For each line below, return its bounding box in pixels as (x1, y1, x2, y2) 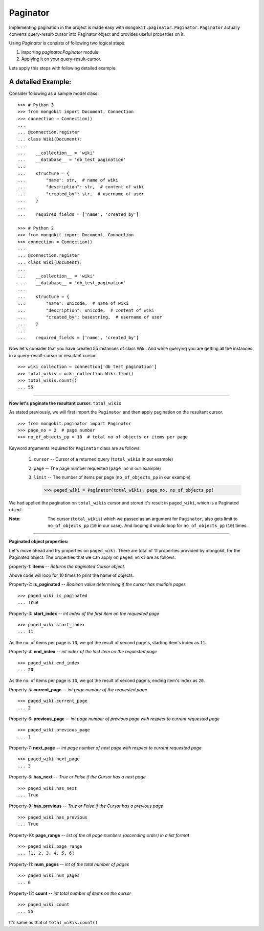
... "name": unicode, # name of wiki (18, 301, 129, 306)
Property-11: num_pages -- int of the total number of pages (9, 861, 130, 867)
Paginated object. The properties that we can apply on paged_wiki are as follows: (9, 554, 176, 560)
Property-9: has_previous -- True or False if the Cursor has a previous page (9, 803, 163, 809)
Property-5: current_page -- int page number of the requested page (9, 686, 148, 692)
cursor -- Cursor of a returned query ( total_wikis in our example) (33, 456, 174, 462)
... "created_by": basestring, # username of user (18, 314, 162, 320)
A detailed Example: (9, 78, 72, 86)
